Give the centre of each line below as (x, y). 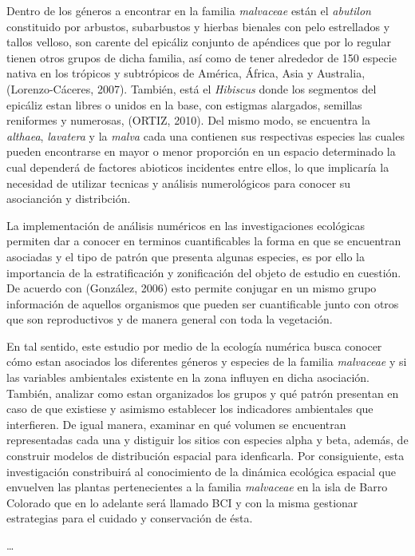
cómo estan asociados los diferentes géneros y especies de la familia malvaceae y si (207, 361)
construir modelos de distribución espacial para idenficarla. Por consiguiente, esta (206, 456)
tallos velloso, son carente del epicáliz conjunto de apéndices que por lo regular (199, 42)
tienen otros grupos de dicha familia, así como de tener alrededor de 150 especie (202, 57)
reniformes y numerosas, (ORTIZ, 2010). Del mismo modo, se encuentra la (188, 120)
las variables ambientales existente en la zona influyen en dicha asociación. (188, 377)
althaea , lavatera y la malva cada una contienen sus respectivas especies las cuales (206, 135)
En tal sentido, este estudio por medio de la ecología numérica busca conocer (194, 346)
